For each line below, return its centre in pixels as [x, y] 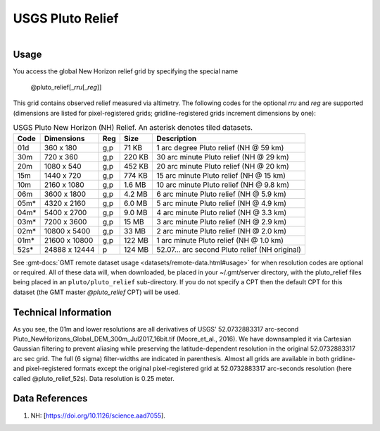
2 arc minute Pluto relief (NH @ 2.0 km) [222, 231]
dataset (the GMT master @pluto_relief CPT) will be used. [97, 292]
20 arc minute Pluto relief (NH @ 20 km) [223, 166]
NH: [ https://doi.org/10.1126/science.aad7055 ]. [98, 415]
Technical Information [62, 312]
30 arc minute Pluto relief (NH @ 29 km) [223, 157]
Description [177, 138]
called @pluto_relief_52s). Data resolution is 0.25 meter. [94, 378]
